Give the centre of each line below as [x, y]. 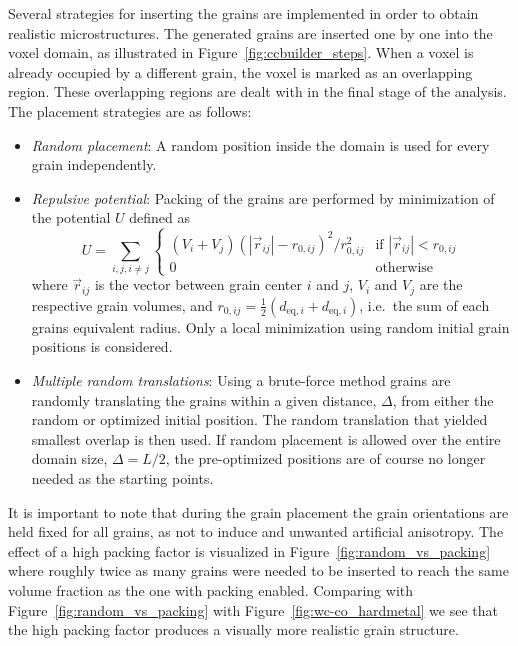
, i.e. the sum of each [424, 304]
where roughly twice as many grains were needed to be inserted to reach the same [258, 570]
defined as [160, 217]
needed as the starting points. [122, 477]
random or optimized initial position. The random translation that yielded [259, 419]
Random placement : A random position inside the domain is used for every [260, 144]
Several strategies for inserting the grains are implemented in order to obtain [243, 13]
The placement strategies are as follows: [130, 110]
